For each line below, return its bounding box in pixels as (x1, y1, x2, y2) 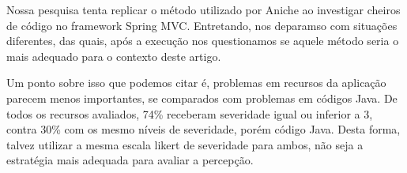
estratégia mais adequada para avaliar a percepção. (6, 152, 254, 168)
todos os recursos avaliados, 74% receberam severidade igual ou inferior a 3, (6, 105, 373, 122)
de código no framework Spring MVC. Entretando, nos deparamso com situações (6, 17, 398, 33)
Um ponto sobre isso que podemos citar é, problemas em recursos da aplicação (6, 74, 386, 91)
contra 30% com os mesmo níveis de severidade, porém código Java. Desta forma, (6, 121, 401, 137)
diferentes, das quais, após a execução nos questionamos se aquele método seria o (6, 32, 399, 49)
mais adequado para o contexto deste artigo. (6, 47, 221, 64)
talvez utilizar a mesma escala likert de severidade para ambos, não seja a (6, 136, 364, 152)
